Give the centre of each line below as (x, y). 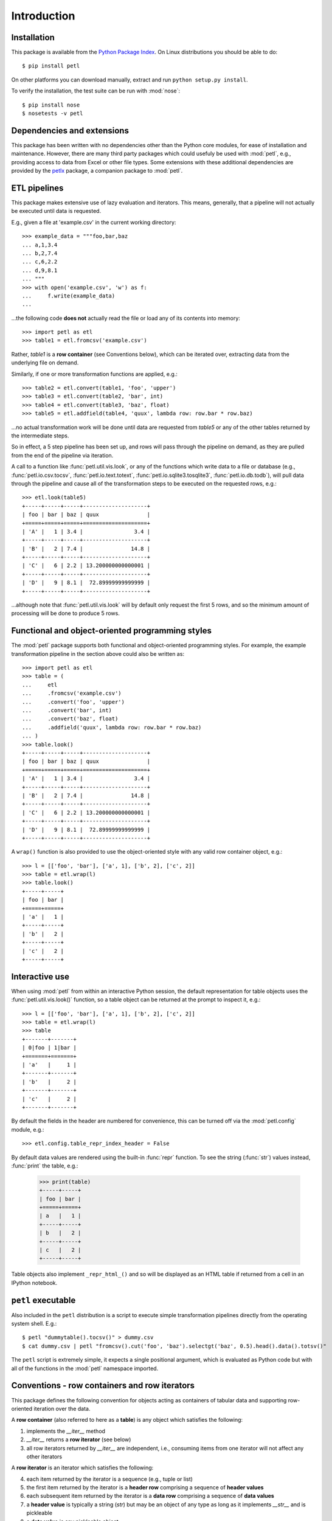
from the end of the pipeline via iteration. (62, 455)
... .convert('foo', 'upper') (73, 702)
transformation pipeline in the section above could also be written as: (98, 653)
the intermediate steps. (40, 436)
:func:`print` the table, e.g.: (45, 1166)
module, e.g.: (28, 1129)
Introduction (43, 16)
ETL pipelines (37, 188)
